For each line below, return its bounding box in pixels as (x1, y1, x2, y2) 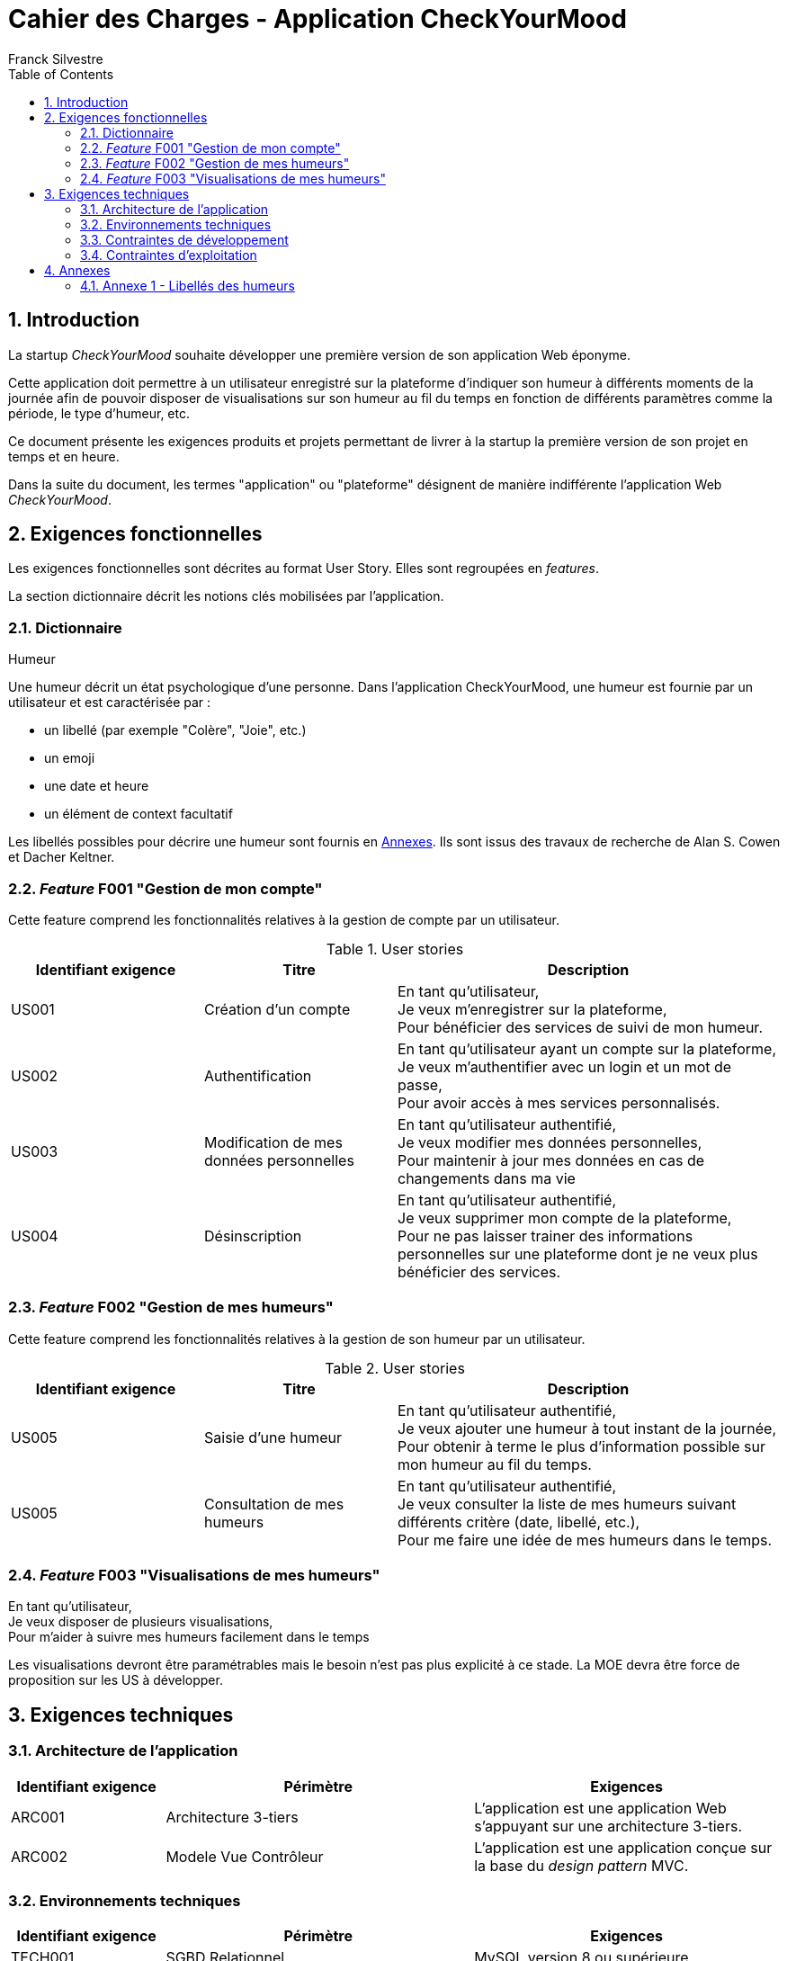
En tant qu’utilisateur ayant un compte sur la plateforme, (398, 1039, 777, 1058)
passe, (398, 1075, 443, 1094)
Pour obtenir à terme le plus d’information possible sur (398, 1437, 766, 1455)
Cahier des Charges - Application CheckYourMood (8, 4, 627, 34)
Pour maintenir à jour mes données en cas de (398, 1151, 705, 1169)
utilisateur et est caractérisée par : (8, 694, 211, 711)
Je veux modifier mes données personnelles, (398, 1133, 702, 1151)
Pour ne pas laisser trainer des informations (398, 1226, 693, 1245)
